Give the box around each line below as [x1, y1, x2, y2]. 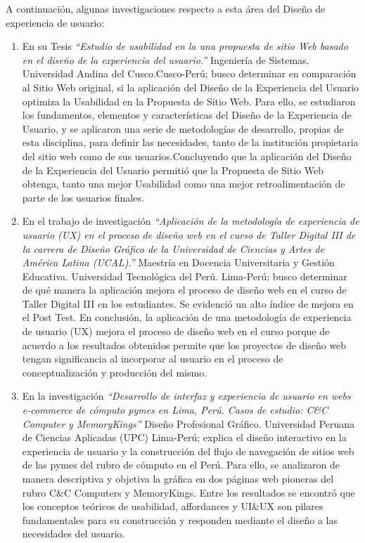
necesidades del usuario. [22, 526, 125, 541]
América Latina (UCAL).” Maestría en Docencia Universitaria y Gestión [22, 255, 335, 270]
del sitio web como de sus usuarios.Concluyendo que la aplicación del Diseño [22, 148, 352, 163]
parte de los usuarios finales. [22, 190, 144, 204]
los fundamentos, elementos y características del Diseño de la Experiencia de [22, 107, 352, 122]
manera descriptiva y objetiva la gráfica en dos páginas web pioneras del [22, 471, 334, 485]
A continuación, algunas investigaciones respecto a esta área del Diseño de [6, 1, 326, 15]
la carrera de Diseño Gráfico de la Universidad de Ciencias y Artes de [22, 241, 324, 256]
